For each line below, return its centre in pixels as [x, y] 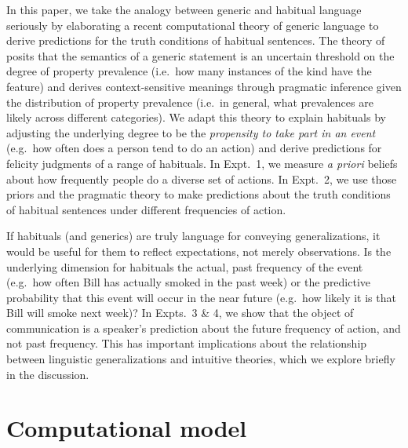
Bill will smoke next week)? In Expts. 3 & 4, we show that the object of [180, 313]
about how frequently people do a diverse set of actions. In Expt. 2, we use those [202, 178]
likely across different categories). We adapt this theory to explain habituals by [196, 117]
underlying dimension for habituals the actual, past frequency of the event [185, 266]
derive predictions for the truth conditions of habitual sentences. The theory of [196, 40]
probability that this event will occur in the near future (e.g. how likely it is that [201, 297]
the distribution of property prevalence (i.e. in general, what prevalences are [190, 102]
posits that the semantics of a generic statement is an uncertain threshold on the [200, 55]
